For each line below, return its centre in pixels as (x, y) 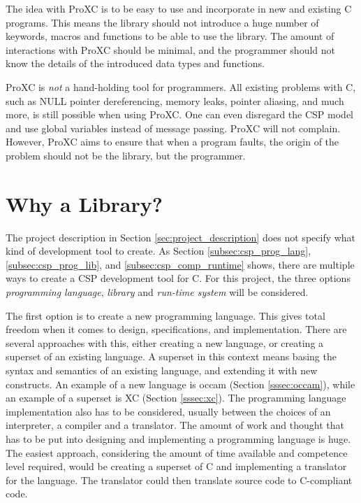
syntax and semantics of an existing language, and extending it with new (162, 370)
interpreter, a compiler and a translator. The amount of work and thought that (175, 425)
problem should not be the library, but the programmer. (126, 155)
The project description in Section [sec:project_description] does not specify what (181, 237)
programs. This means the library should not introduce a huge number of (162, 22)
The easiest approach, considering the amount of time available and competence (177, 452)
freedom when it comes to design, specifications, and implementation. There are (176, 329)
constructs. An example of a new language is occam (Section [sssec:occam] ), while (180, 384)
